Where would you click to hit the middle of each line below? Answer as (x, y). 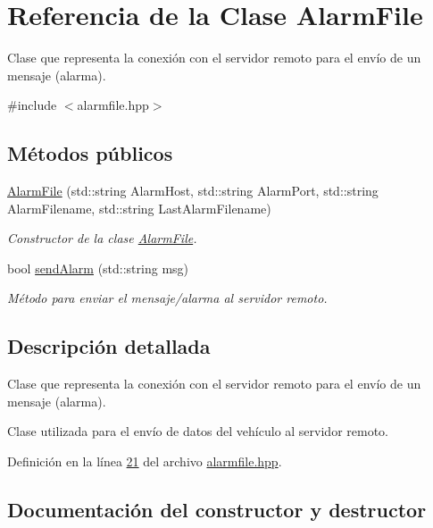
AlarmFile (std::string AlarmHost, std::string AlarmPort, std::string (193, 191)
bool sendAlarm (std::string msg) (98, 268)
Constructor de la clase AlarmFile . (102, 238)
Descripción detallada (109, 346)
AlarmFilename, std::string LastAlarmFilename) (139, 208)
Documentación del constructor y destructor (217, 510)
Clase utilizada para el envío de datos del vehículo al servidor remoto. (198, 431)
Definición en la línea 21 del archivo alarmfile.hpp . (145, 461)
